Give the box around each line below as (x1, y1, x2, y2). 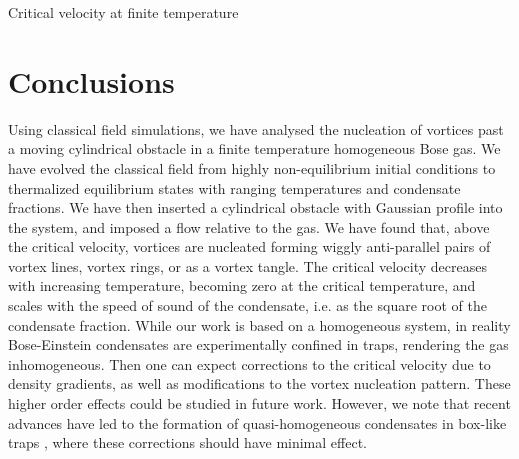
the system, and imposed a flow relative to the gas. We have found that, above (8, 216, 490, 237)
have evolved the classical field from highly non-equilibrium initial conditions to (8, 157, 496, 178)
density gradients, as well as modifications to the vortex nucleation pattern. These (8, 373, 511, 394)
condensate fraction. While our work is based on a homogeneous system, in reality (8, 314, 511, 335)
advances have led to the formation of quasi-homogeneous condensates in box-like (8, 412, 507, 433)
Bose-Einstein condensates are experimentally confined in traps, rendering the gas (8, 334, 509, 355)
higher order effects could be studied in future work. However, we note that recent (8, 393, 511, 414)
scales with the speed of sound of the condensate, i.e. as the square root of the (8, 295, 487, 316)
